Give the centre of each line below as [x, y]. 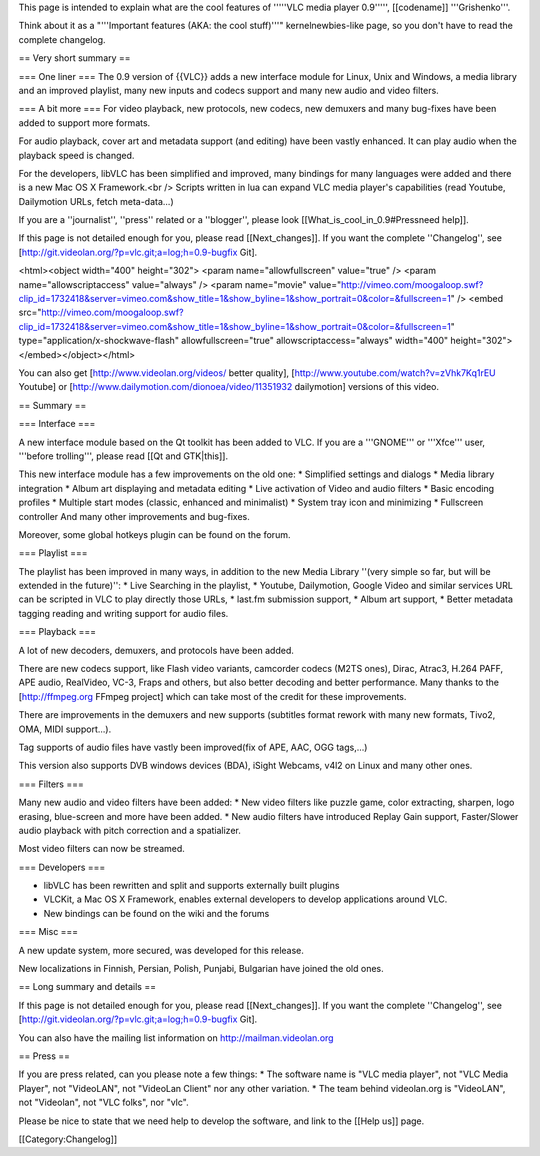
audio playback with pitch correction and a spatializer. [130, 830]
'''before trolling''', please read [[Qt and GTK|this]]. [123, 456]
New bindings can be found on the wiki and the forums [156, 913]
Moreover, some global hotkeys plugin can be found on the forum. [154, 534]
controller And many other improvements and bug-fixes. [134, 516]
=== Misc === [48, 932]
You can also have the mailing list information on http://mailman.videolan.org [176, 1037]
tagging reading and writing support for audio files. [123, 613]
